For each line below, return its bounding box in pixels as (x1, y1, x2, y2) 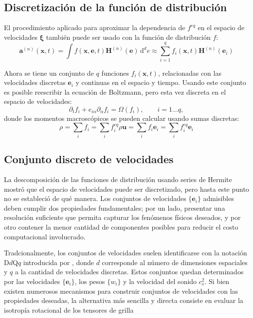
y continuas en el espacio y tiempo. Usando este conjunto (75, 77, 246, 87)
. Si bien (204, 276, 230, 286)
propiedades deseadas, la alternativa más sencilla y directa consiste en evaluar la (4, 295, 243, 305)
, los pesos (74, 276, 105, 286)
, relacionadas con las (158, 67, 221, 78)
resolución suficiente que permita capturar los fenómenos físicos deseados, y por (4, 212, 241, 222)
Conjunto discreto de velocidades (4, 151, 174, 167)
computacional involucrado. (4, 231, 86, 241)
